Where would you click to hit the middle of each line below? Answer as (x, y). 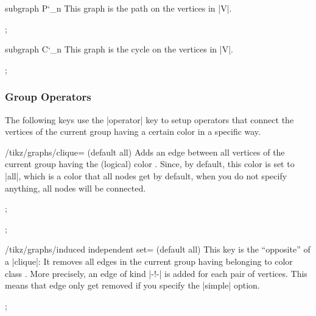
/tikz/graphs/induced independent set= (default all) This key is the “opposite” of (158, 249)
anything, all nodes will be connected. (75, 188)
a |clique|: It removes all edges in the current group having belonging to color (149, 261)
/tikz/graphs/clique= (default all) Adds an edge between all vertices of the (145, 152)
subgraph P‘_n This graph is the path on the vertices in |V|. (118, 8)
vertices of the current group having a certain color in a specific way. (133, 131)
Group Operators (48, 97)
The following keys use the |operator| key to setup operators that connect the (149, 119)
